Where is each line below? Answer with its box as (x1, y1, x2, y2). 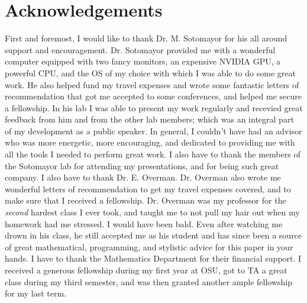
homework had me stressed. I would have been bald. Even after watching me (5, 217, 283, 230)
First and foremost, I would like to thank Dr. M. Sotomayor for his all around (5, 32, 287, 44)
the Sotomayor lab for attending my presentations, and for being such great (5, 159, 279, 172)
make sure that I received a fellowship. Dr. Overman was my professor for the (5, 194, 286, 207)
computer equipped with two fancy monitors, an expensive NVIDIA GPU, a (5, 55, 281, 67)
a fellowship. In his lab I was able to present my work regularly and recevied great (5, 101, 303, 114)
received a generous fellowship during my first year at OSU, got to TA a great (5, 264, 287, 276)
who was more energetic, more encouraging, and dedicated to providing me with (5, 136, 295, 149)
